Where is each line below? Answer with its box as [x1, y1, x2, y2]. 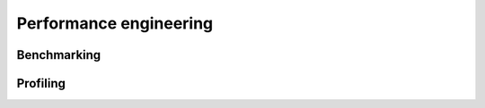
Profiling [16, 76, 66, 91]
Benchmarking [16, 47, 101, 62]
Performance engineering [16, 13, 214, 33]
